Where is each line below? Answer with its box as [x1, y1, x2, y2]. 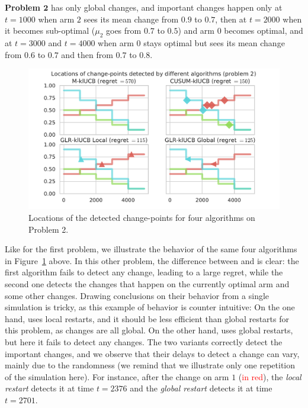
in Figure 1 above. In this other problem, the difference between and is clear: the [5, 254, 299, 266]
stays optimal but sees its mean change [143, 36, 285, 49]
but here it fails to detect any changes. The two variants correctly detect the [5, 335, 283, 348]
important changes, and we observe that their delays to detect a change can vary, [5, 347, 300, 359]
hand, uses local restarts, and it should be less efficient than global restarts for [5, 312, 289, 325]
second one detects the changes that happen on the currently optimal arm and [5, 277, 290, 290]
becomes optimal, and [224, 24, 303, 37]
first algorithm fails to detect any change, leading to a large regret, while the [5, 266, 283, 278]
